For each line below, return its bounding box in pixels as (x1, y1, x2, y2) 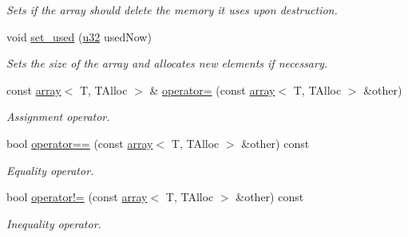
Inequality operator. (6, 215, 101, 231)
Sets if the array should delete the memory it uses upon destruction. (6, 2, 338, 17)
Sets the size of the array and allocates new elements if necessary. (6, 55, 328, 72)
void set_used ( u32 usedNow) (6, 28, 152, 45)
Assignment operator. (6, 108, 110, 125)
